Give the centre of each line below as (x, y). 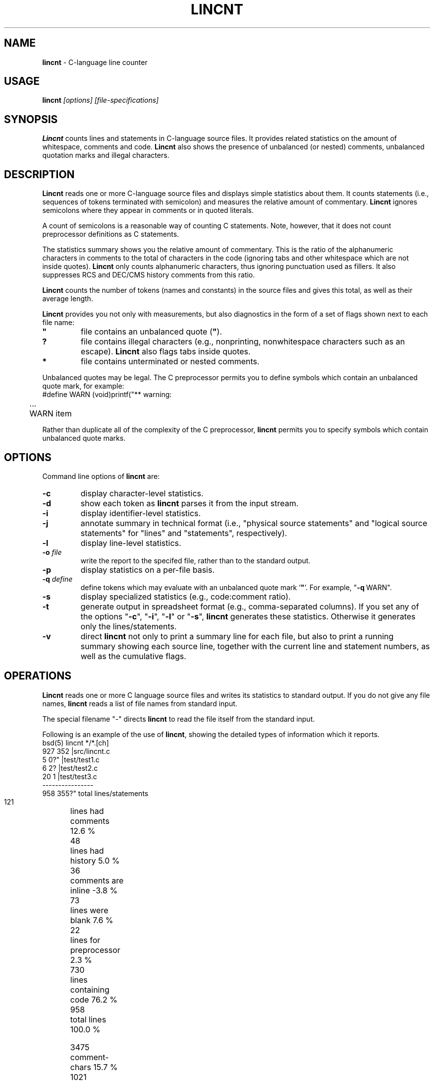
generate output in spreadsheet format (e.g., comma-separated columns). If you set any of (250, 606)
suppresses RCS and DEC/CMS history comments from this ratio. (149, 275)
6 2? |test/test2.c (70, 768)
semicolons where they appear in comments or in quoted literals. (148, 210)
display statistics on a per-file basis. (148, 570)
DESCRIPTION (39, 174)
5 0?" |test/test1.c (71, 759)
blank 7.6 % (92, 920)
